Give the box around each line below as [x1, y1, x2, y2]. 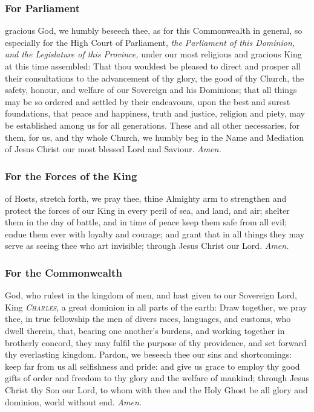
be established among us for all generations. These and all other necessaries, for [5, 118, 300, 131]
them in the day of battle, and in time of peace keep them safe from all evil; [5, 216, 287, 228]
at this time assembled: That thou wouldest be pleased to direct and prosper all [5, 60, 301, 72]
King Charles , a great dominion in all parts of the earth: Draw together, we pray [5, 300, 307, 313]
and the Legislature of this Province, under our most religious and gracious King [5, 48, 302, 60]
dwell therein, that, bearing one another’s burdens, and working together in [5, 324, 285, 336]
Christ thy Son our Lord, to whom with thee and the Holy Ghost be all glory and [5, 383, 308, 396]
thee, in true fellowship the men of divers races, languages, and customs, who [5, 312, 291, 325]
